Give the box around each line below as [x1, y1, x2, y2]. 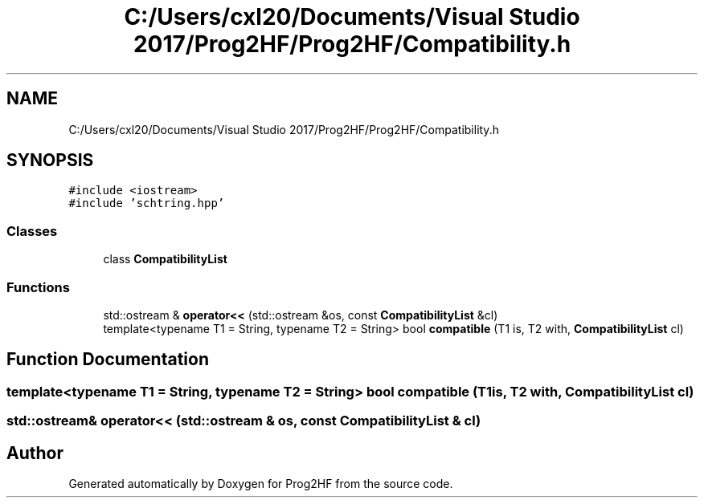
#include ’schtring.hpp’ [68, 197, 225, 210]
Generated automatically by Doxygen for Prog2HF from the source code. [68, 477, 453, 490]
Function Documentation [6, 349, 209, 370]
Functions [6, 278, 70, 295]
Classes [6, 222, 58, 239]
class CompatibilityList [103, 252, 227, 266]
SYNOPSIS [6, 150, 94, 171]
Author [6, 442, 63, 463]
